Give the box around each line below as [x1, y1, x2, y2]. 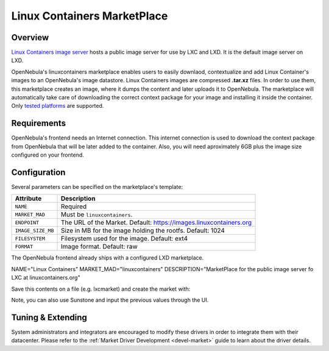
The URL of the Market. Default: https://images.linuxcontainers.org [60, 218, 252, 227]
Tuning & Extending [11, 312, 88, 322]
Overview [11, 32, 49, 43]
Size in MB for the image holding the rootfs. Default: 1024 [60, 226, 225, 235]
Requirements [11, 118, 66, 129]
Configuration [11, 167, 66, 177]
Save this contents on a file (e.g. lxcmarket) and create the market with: [11, 285, 191, 292]
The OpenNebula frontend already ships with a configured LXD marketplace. [11, 254, 204, 261]
